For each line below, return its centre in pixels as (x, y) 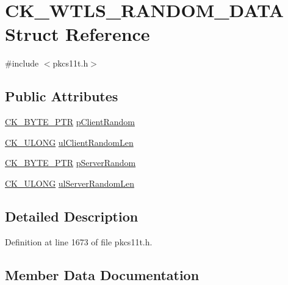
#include (22, 63)
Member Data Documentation (102, 274)
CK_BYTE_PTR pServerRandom (70, 163)
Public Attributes (62, 96)
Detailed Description (72, 216)
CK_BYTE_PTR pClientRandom (70, 122)
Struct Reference (77, 34)
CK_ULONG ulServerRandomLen (70, 183)
